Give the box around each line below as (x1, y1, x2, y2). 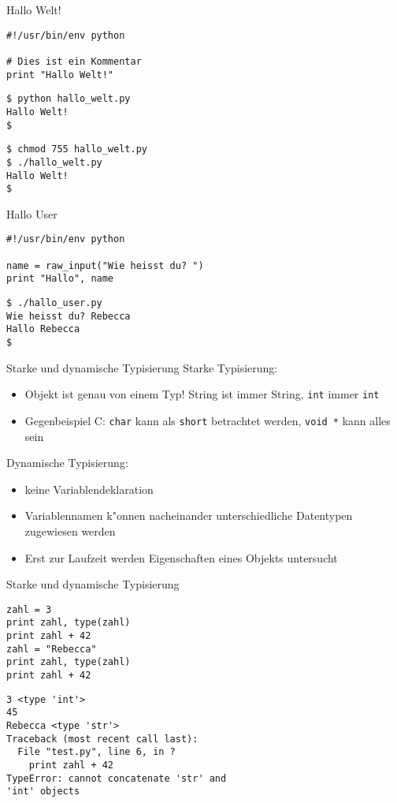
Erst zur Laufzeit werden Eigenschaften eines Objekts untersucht (24, 549, 338, 566)
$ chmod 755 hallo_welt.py (6, 144, 147, 155)
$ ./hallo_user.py (6, 297, 102, 309)
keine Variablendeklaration (24, 480, 154, 497)
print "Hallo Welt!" (6, 69, 114, 80)
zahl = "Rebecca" (6, 643, 97, 655)
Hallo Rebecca (6, 323, 80, 335)
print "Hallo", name (6, 273, 114, 285)
